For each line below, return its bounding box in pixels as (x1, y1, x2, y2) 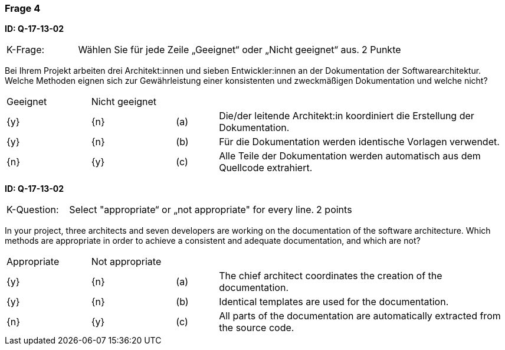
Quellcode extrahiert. (219, 162, 313, 174)
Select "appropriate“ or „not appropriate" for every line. (69, 204, 314, 216)
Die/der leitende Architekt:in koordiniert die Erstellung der (219, 110, 474, 122)
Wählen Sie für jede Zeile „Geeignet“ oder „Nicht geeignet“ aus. (78, 44, 359, 56)
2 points (316, 204, 352, 216)
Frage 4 (5, 2, 41, 14)
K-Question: (6, 204, 59, 216)
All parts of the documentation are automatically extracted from (219, 310, 501, 322)
